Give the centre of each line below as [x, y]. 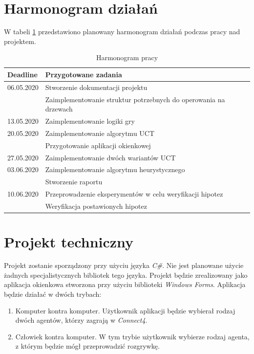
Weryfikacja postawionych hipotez [96, 206]
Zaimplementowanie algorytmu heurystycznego [115, 169]
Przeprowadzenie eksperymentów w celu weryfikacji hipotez [134, 194]
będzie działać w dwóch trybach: [53, 294]
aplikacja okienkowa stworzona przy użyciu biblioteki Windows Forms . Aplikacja [125, 284]
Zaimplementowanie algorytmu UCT [100, 133]
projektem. [20, 41]
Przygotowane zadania [84, 74]
